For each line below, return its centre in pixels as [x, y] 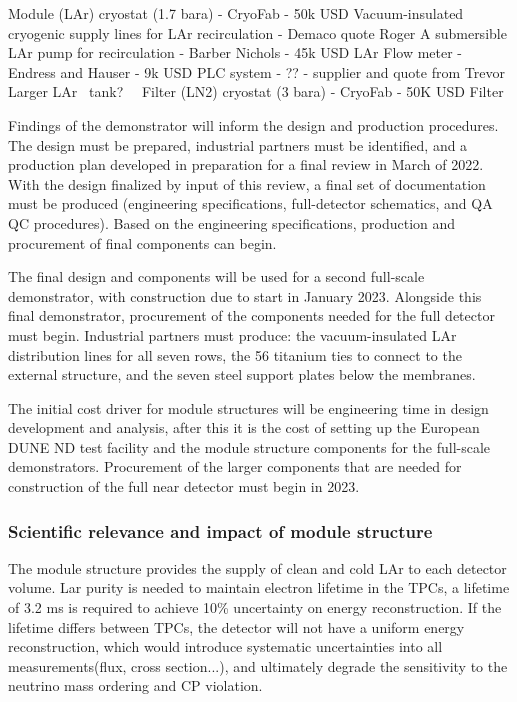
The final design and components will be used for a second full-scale [216, 276]
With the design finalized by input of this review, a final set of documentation [247, 183]
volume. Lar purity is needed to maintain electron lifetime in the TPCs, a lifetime [259, 587]
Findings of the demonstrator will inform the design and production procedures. [253, 124]
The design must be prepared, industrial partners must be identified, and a [238, 144]
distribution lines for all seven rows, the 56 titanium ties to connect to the [235, 354]
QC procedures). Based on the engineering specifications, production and [232, 222]
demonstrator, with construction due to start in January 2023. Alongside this [245, 295]
